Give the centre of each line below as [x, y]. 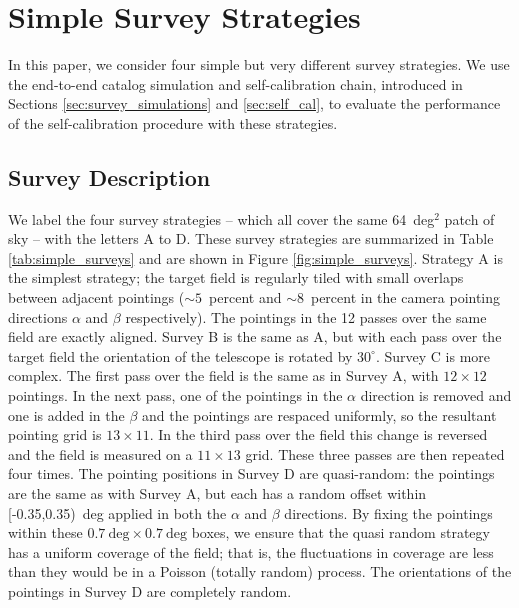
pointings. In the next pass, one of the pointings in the [175, 395]
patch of [469, 218]
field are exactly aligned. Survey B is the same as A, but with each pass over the [255, 336]
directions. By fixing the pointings [388, 512]
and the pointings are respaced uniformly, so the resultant [319, 414]
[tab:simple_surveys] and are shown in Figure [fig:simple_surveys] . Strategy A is [255, 257]
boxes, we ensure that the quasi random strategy [340, 532]
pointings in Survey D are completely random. [150, 590]
